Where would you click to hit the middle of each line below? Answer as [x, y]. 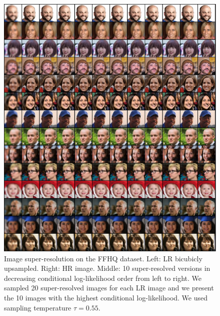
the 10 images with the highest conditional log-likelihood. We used [106, 298]
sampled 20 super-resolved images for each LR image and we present [109, 288]
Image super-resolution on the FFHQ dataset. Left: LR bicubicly [103, 258]
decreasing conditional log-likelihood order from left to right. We [103, 278]
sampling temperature [38, 307]
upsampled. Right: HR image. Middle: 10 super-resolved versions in [107, 268]
